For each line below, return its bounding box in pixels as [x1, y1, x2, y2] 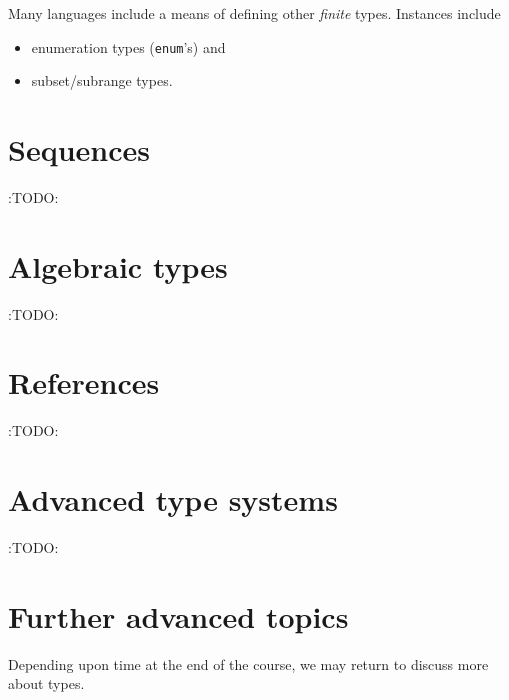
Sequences [8, 129, 150, 170]
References [8, 362, 160, 403]
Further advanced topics [8, 595, 349, 636]
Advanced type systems [8, 479, 338, 520]
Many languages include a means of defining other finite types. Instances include [8, 3, 501, 23]
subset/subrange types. [31, 70, 173, 91]
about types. [8, 673, 85, 694]
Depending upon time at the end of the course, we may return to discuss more [8, 653, 489, 674]
